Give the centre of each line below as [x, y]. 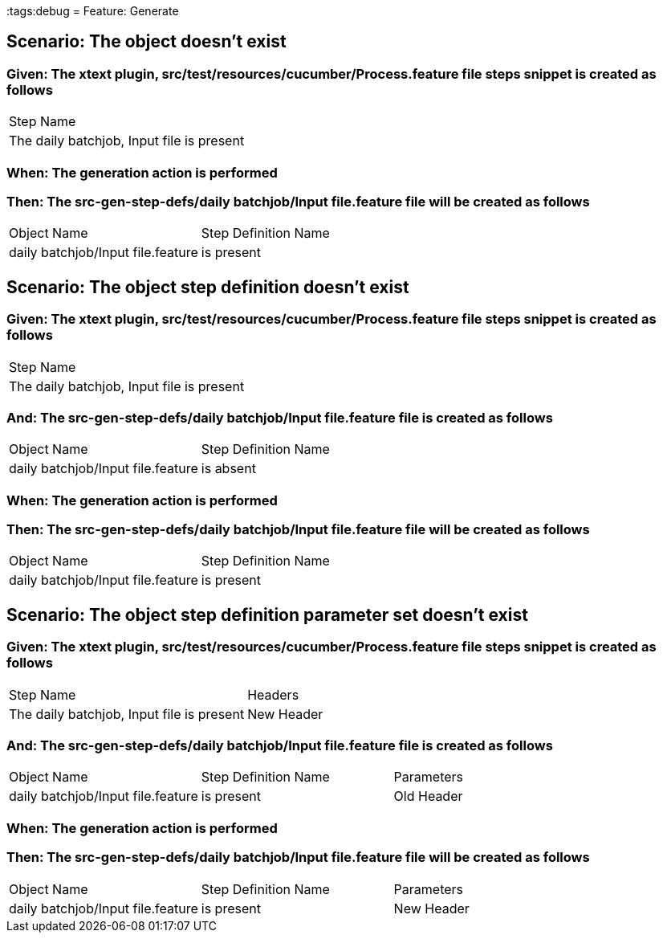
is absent [228, 469]
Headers [273, 694]
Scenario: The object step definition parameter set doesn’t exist [267, 614]
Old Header [428, 796]
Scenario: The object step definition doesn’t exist [208, 287]
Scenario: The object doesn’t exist [146, 42]
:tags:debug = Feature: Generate [93, 11]
